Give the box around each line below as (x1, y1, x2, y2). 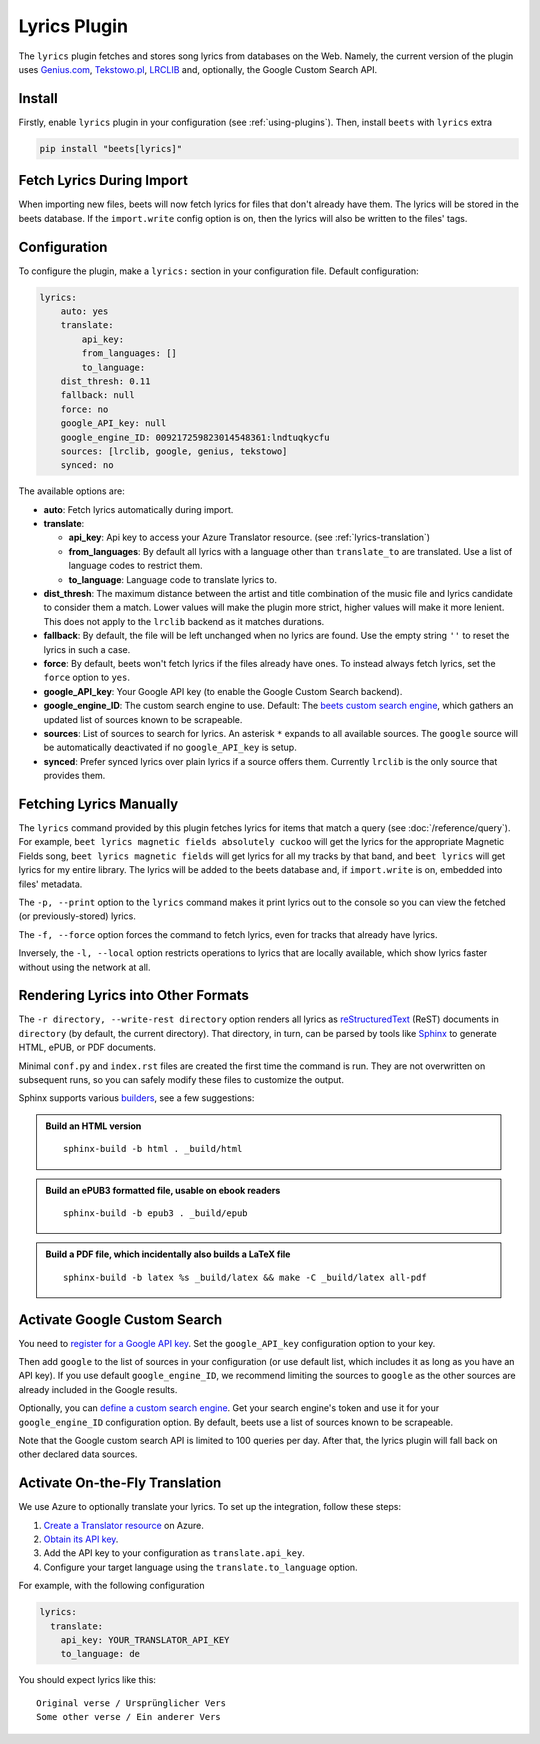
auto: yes (60, 306, 109, 317)
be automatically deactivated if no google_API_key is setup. (43, 741, 297, 754)
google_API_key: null (60, 418, 167, 429)
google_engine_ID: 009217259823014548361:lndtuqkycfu (60, 431, 330, 443)
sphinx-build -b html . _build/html (63, 1143, 243, 1155)
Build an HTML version (45, 1120, 142, 1132)
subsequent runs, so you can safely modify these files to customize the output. (18, 1073, 345, 1085)
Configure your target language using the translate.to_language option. (43, 1561, 359, 1573)
